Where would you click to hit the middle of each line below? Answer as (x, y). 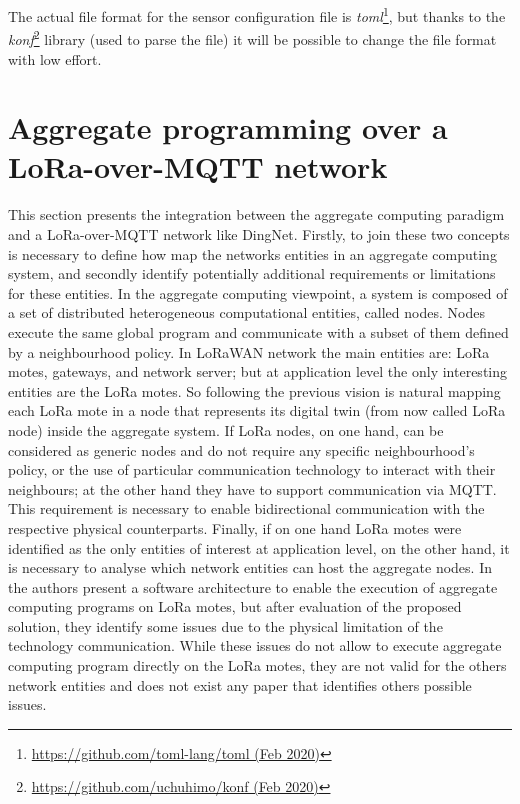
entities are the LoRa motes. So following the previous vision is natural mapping (254, 390)
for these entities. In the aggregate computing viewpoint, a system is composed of (258, 292)
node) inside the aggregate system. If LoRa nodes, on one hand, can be (226, 429)
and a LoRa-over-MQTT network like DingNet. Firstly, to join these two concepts (259, 234)
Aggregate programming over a (228, 127)
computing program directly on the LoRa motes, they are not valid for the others (257, 665)
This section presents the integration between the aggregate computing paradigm (256, 214)
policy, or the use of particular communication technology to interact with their (252, 469)
